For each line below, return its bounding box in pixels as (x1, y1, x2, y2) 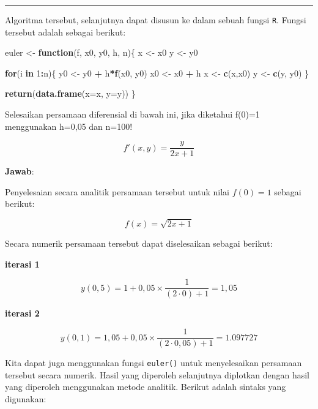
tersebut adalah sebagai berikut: (5, 25, 126, 38)
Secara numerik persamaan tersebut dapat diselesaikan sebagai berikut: (5, 237, 273, 250)
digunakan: (5, 392, 46, 405)
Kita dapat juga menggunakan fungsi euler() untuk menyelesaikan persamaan (5, 356, 302, 369)
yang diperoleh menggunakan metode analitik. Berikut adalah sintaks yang (5, 380, 286, 393)
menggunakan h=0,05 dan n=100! (5, 119, 133, 132)
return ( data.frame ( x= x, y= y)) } (5, 87, 136, 100)
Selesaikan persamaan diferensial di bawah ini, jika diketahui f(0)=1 (5, 108, 260, 121)
